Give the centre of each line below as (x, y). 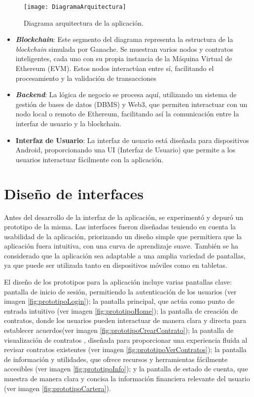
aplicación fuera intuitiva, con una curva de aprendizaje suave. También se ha (121, 246)
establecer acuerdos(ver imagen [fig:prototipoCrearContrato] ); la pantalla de (119, 330)
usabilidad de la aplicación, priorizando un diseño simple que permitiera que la (123, 236)
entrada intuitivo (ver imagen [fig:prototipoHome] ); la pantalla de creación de (121, 310)
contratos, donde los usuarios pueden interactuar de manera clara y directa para (125, 320)
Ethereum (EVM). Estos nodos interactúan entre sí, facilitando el (115, 68)
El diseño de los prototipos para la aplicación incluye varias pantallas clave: (118, 282)
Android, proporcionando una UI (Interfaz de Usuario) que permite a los (126, 150)
